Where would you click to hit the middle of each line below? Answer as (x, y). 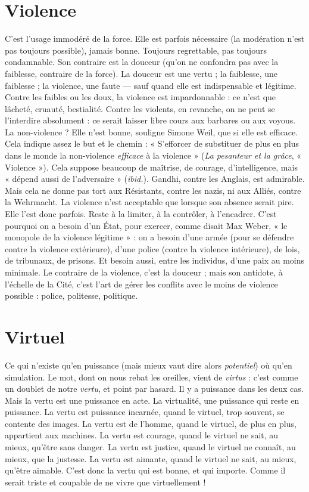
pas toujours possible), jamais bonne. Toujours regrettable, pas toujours (136, 50)
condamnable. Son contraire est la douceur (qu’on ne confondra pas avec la (142, 62)
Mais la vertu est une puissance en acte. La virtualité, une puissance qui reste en (152, 400)
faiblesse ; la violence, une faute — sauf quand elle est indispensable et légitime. (151, 85)
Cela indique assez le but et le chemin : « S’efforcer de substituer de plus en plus (152, 143)
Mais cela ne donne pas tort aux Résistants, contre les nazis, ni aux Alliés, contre (153, 190)
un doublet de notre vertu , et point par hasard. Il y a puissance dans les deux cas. (154, 389)
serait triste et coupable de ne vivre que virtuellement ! (105, 482)
